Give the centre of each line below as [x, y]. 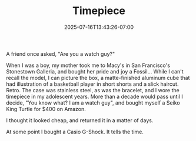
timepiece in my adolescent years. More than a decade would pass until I [95, 96]
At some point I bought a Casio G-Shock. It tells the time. [75, 132]
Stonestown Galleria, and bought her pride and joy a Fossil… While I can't [95, 71]
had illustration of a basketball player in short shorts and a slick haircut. [92, 84]
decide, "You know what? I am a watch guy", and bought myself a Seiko [93, 103]
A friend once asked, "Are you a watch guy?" [61, 53]
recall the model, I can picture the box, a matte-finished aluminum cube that [98, 78]
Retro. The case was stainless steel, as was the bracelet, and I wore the [93, 90]
